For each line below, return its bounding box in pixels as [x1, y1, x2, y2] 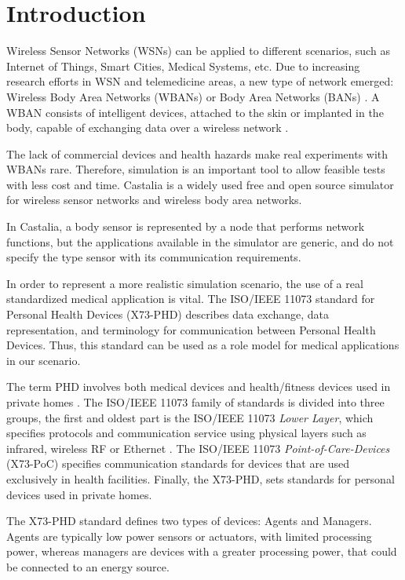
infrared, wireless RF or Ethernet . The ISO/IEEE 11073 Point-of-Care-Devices [6, 440, 390, 456]
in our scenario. [6, 352, 81, 368]
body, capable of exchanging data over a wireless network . [6, 119, 289, 136]
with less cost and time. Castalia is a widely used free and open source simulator [6, 176, 394, 192]
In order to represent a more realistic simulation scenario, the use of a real [6, 275, 363, 291]
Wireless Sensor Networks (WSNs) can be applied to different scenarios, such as [6, 42, 390, 59]
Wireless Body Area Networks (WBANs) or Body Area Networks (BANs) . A [6, 88, 380, 104]
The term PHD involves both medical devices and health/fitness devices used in [6, 378, 391, 395]
